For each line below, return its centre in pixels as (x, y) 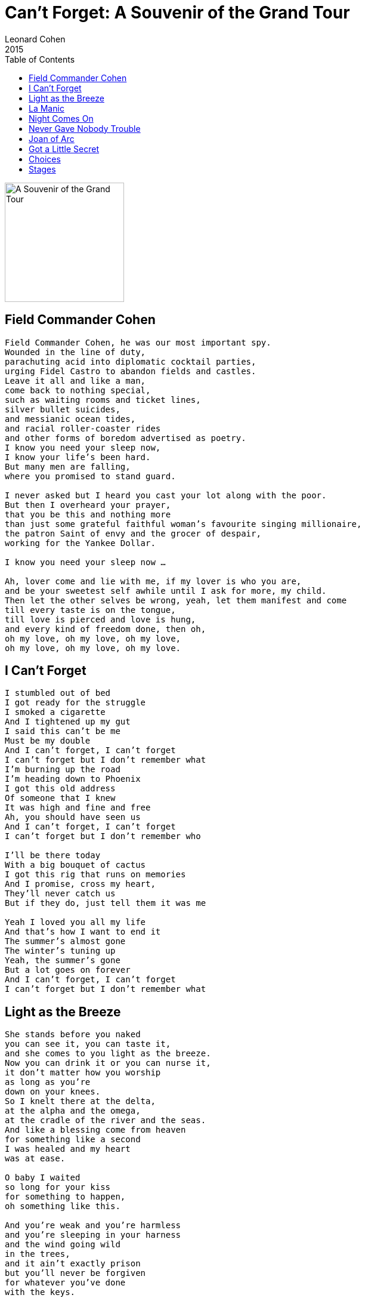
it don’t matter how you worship (83, 1073)
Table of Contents (40, 59)
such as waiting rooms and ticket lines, (103, 400)
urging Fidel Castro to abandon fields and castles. (131, 371)
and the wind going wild (63, 1245)
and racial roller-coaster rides (83, 428)
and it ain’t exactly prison (73, 1264)
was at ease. (35, 1159)
